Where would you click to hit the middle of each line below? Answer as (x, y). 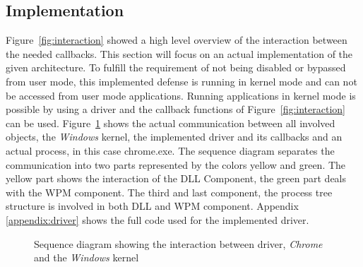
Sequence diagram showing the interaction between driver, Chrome (178, 243)
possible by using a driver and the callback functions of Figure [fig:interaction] (175, 109)
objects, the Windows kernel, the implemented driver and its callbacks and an (174, 137)
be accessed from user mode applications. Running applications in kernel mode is (181, 95)
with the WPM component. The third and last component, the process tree (169, 192)
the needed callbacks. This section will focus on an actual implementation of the (179, 53)
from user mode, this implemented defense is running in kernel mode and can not (181, 81)
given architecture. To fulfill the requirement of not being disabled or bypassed (176, 67)
